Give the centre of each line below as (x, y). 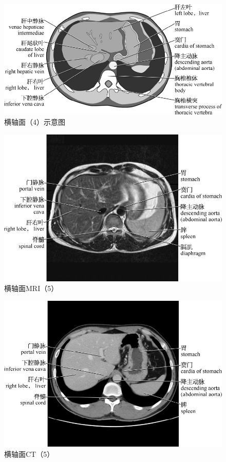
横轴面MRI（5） (31, 288)
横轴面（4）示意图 (35, 121)
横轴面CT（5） (29, 454)
